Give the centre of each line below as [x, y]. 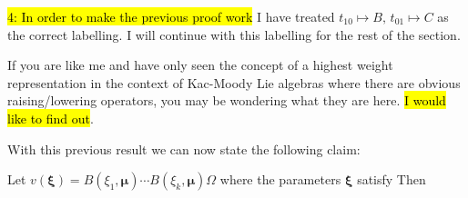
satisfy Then [392, 179]
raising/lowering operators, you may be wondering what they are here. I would [227, 100]
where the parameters [280, 179]
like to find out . [51, 118]
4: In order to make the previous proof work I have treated [171, 16]
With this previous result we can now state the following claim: [184, 148]
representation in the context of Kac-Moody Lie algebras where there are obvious [234, 82]
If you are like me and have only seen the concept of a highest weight [200, 65]
